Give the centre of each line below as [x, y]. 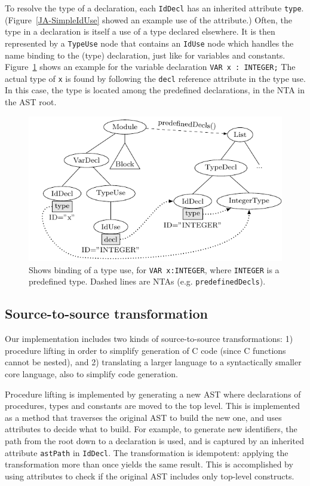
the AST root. [31, 102]
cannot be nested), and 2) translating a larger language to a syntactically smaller [153, 362]
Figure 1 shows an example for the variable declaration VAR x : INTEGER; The [150, 67]
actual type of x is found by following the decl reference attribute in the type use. [155, 78]
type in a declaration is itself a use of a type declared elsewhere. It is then [140, 31]
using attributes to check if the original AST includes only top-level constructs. [150, 476]
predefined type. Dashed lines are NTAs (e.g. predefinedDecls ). [147, 281]
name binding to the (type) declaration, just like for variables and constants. [145, 55]
